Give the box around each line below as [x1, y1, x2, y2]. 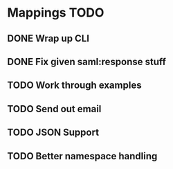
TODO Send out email [7, 103, 102, 115]
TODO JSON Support [7, 127, 99, 139]
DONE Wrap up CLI [7, 33, 90, 44]
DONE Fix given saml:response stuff [7, 55, 166, 67]
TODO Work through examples [7, 80, 142, 91]
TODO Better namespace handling [7, 150, 158, 162]
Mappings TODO [7, 5, 104, 21]
